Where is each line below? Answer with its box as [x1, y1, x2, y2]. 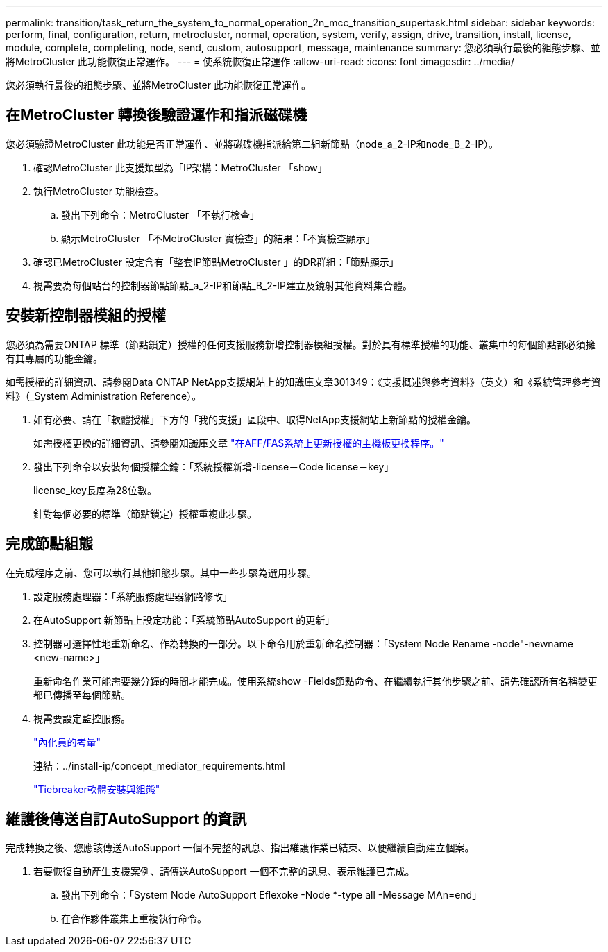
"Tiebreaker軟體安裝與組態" [33, 783, 160, 795]
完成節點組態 [6, 535, 93, 553]
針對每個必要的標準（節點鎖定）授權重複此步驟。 [33, 507, 257, 520]
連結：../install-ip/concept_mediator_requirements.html [33, 759, 285, 772]
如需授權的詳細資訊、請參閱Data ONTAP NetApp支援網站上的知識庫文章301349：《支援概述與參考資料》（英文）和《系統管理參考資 [6, 375, 601, 388]
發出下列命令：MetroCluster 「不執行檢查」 [61, 208, 260, 221]
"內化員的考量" [33, 736, 101, 748]
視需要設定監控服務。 [33, 712, 130, 724]
